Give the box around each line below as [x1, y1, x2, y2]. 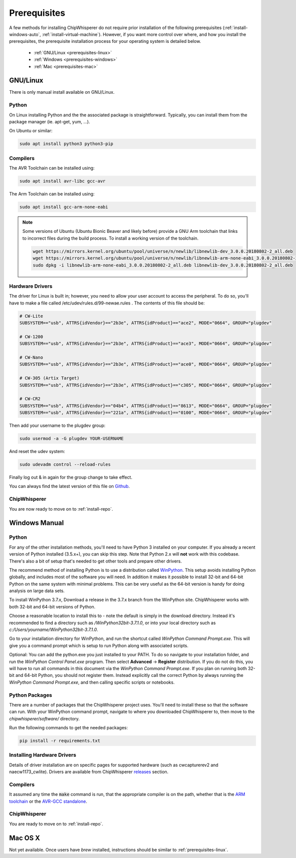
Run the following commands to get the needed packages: [9, 725, 128, 731]
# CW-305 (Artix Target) [19, 375, 80, 381]
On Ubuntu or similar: [9, 128, 53, 134]
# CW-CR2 [19, 396, 41, 402]
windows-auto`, [9, 31, 41, 37]
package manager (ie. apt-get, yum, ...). [9, 118, 90, 124]
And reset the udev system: [9, 448, 65, 454]
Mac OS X [9, 834, 40, 842]
